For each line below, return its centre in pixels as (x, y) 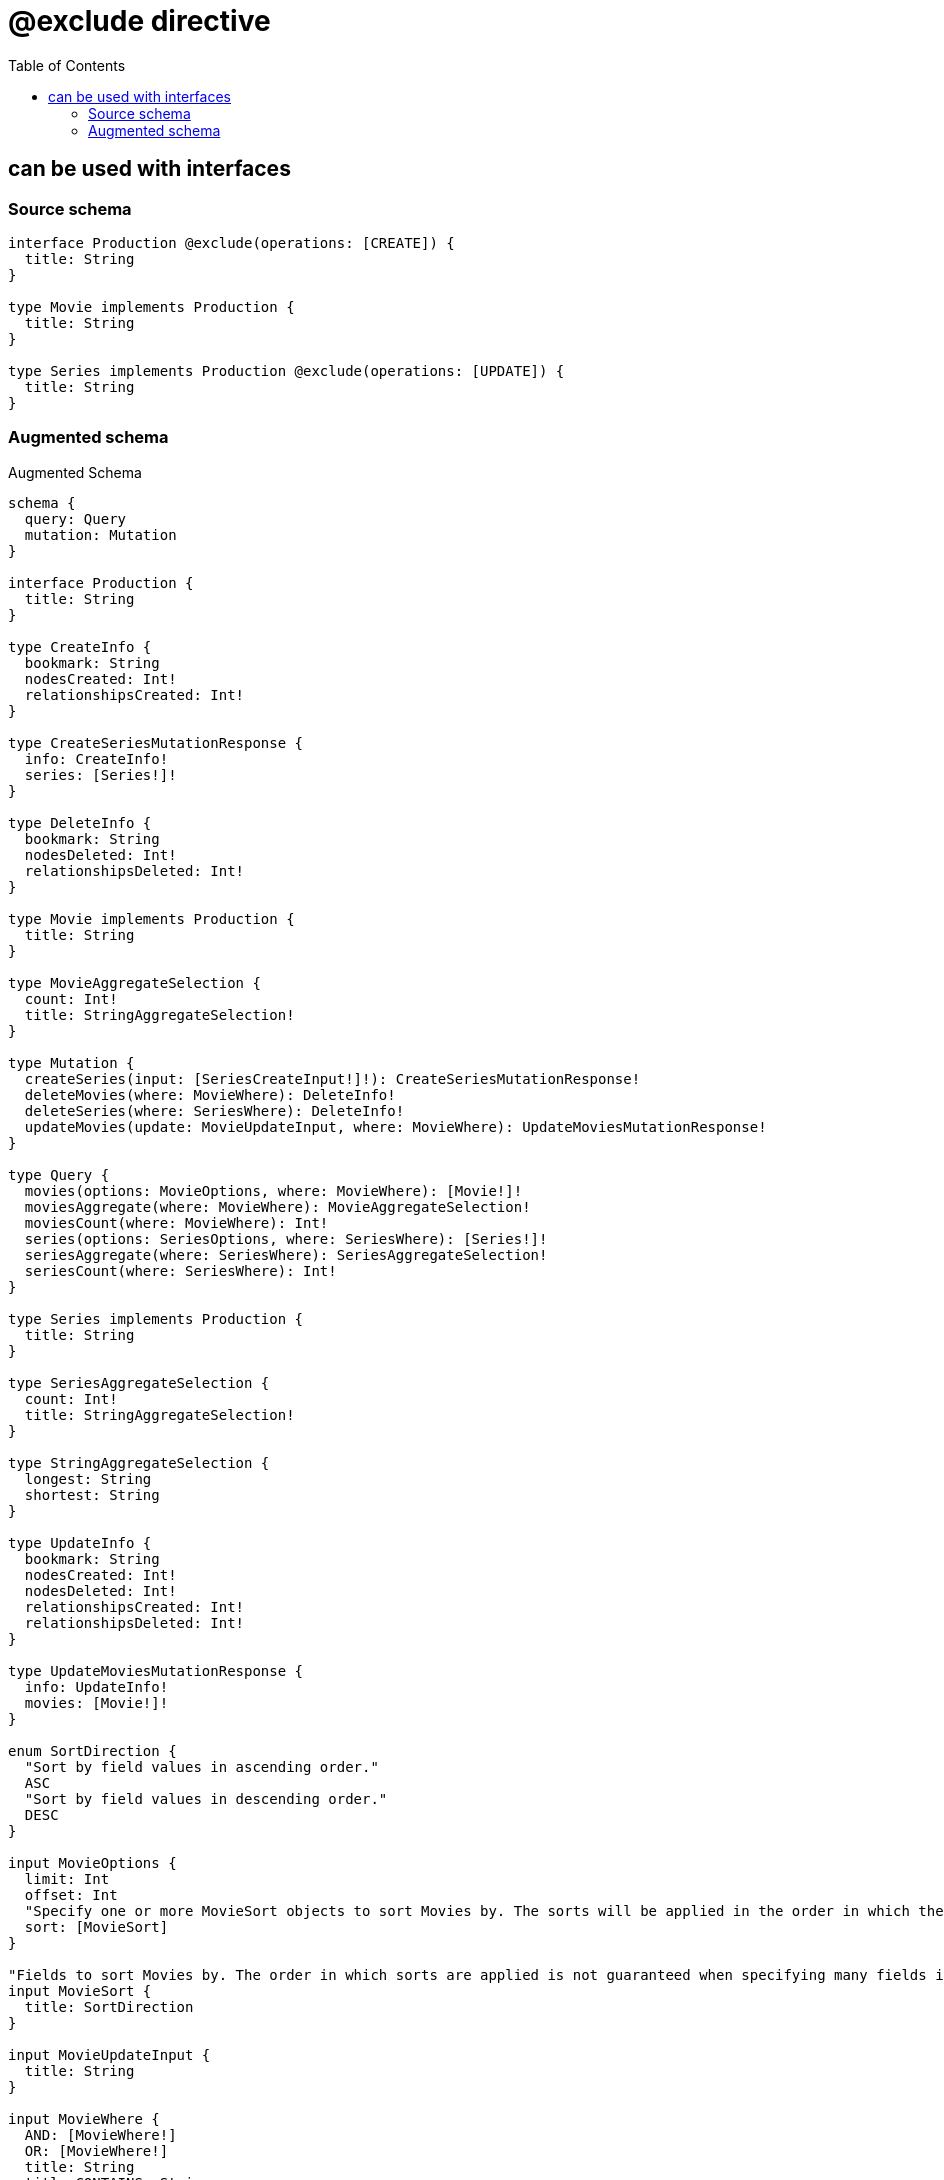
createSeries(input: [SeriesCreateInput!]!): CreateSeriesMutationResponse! (332, 1078)
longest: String (88, 1478)
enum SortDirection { (92, 1750)
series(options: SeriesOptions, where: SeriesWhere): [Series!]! (286, 1238)
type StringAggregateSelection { (139, 1462)
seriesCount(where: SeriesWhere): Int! (180, 1270)
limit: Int (67, 1878)
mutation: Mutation (100, 534)
